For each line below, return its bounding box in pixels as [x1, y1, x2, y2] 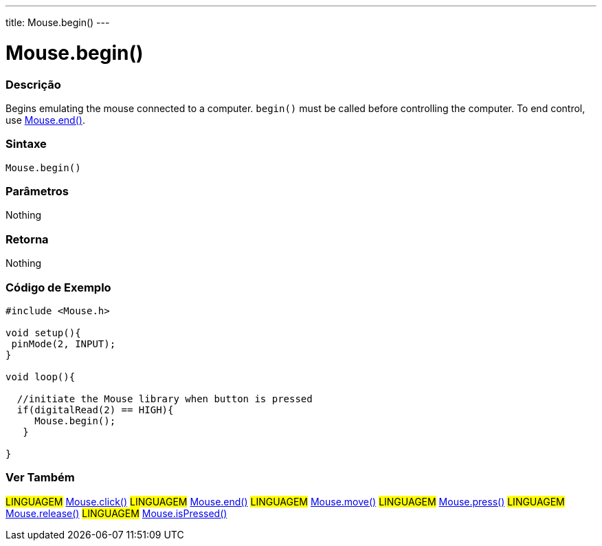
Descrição [5, 77, 61, 91]
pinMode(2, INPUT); [11, 338, 116, 349]
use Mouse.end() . [5, 113, 85, 126]
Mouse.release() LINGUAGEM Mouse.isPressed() [5, 507, 227, 519]
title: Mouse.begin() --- [5, 17, 110, 28]
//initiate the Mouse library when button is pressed [16, 393, 313, 404]
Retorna [5, 232, 49, 246]
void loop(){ [5, 371, 76, 382]
